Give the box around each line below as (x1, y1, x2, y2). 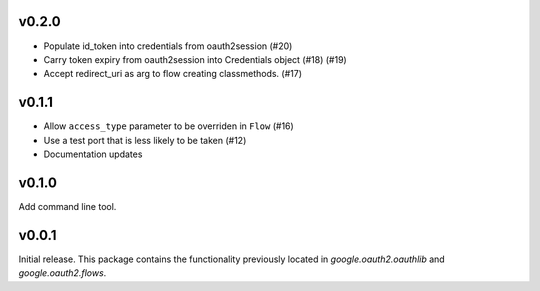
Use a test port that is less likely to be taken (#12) (43, 134, 247, 146)
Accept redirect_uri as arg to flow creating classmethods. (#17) (43, 68, 303, 80)
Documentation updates (43, 148, 143, 160)
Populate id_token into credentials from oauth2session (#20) (43, 40, 293, 52)
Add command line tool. (18, 200, 117, 212)
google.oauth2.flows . (18, 267, 107, 279)
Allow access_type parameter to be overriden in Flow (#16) (43, 120, 294, 132)
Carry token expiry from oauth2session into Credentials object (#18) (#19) (43, 53, 347, 65)
